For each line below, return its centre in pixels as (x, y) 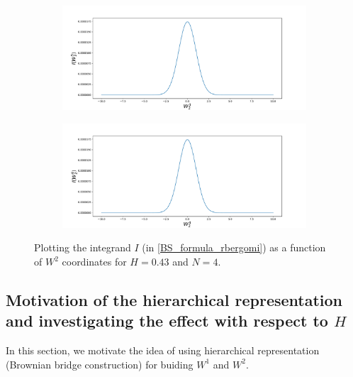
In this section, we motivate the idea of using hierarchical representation (163, 350)
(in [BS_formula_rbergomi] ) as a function (234, 247)
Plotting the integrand (83, 247)
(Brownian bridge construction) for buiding (100, 364)
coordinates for (94, 262)
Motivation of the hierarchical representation (174, 300)
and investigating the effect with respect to (167, 321)
